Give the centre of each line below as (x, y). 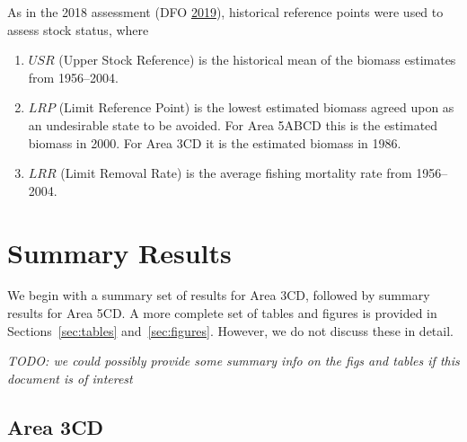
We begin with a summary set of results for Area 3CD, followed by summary (219, 295)
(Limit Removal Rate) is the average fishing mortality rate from (236, 173)
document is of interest (70, 378)
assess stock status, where (78, 29)
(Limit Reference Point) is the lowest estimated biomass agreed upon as (256, 107)
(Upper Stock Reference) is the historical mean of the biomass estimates (257, 60)
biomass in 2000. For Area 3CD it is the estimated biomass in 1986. (215, 142)
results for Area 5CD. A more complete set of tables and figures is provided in (222, 313)
